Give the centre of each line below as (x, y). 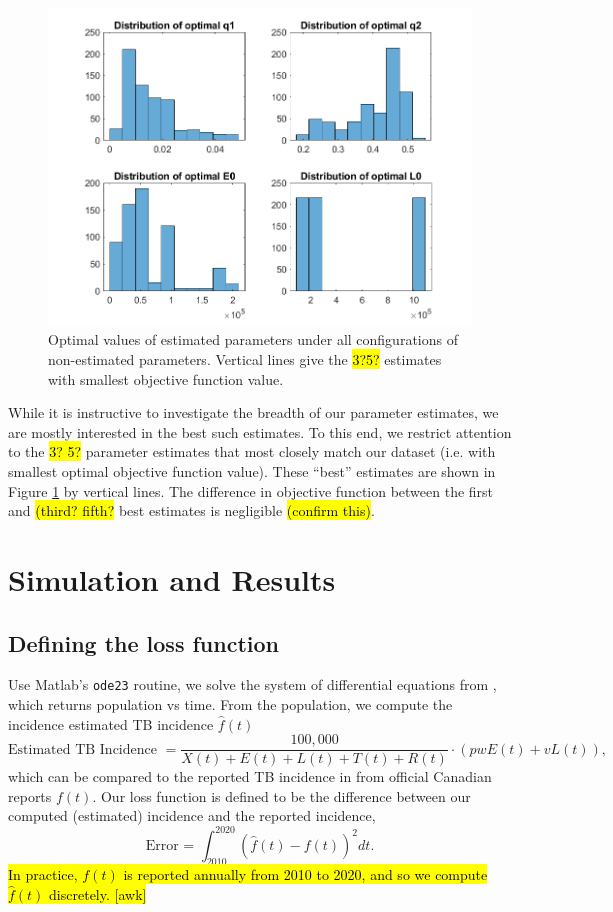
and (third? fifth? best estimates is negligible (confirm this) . (191, 510)
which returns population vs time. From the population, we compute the (230, 704)
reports (30, 795)
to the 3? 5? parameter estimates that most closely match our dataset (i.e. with (252, 451)
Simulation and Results (172, 579)
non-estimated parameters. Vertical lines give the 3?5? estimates (245, 359)
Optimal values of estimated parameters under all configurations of (253, 339)
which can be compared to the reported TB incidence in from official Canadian (250, 776)
